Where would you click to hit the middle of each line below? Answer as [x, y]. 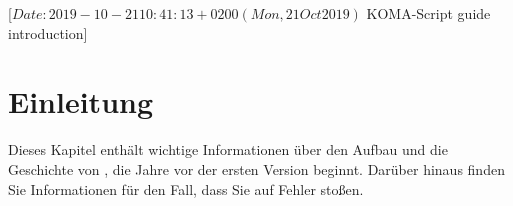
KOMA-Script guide [428, 13]
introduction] [48, 32]
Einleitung [81, 101]
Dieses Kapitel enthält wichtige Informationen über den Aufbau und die [228, 149]
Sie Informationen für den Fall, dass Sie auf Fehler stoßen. [186, 188]
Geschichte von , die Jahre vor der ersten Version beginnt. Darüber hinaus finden [256, 168]
